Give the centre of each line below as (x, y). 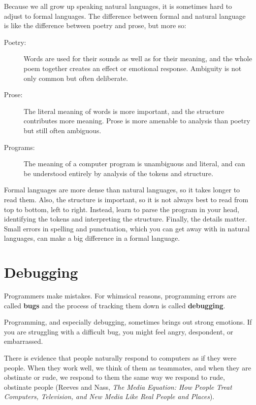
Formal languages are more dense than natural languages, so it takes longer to (122, 190)
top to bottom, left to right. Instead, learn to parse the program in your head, (122, 209)
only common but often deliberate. (76, 78)
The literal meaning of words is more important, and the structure (124, 111)
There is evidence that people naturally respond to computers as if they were (120, 357)
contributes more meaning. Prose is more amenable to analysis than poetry (137, 121)
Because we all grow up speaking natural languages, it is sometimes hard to (118, 6)
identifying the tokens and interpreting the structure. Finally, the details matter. (126, 219)
